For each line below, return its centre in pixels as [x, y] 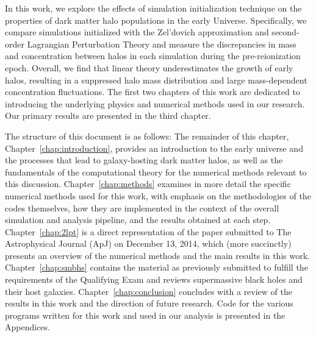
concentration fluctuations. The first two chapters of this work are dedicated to [153, 92]
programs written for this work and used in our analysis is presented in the [145, 315]
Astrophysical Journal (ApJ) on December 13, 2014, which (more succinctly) [148, 243]
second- [285, 32]
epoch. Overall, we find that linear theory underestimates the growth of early [149, 67]
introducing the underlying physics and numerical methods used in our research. [155, 103]
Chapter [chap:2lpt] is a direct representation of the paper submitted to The [148, 231]
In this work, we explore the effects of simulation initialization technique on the [153, 8]
